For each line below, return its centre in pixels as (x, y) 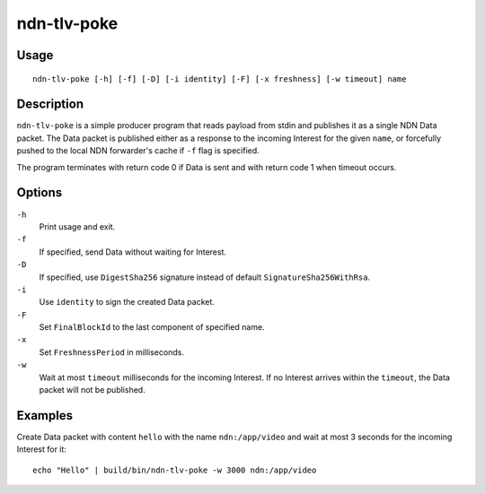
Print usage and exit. (77, 226)
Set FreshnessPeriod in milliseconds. (111, 352)
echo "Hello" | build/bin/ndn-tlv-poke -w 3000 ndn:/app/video (175, 470)
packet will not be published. (92, 390)
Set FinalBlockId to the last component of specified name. (152, 327)
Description (50, 104)
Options (40, 193)
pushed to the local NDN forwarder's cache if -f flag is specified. (138, 151)
